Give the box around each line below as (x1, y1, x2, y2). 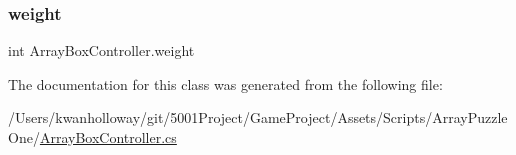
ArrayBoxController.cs (39, 127, 177, 147)
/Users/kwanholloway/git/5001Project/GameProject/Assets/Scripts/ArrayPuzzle (8, 107, 508, 128)
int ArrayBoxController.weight (8, 40, 195, 61)
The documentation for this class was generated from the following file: (8, 73, 443, 94)
